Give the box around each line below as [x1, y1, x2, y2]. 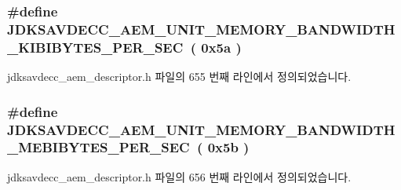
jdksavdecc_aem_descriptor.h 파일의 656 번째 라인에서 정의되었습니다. [7, 168, 352, 185]
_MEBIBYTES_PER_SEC [7, 137, 190, 157]
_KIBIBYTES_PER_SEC [7, 37, 184, 57]
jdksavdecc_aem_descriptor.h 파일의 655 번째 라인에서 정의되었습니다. [7, 68, 352, 85]
